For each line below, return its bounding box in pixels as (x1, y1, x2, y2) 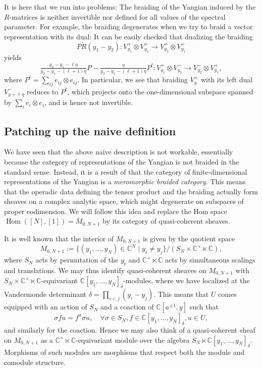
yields (4, 52, 22, 62)
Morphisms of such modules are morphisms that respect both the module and (4, 347, 245, 357)
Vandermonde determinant (4, 289, 87, 299)
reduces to (26, 86, 59, 96)
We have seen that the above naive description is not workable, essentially (4, 146, 233, 157)
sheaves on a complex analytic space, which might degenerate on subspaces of (4, 196, 244, 206)
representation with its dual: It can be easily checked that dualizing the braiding (4, 31, 253, 41)
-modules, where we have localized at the (123, 275, 250, 286)
